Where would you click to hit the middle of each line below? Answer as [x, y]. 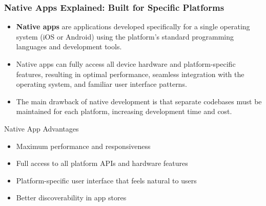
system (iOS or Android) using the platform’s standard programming [125, 36]
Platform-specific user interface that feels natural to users [106, 180]
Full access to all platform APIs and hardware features [102, 163]
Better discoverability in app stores [71, 198]
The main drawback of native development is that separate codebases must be [139, 101]
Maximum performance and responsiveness [83, 146]
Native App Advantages [42, 128]
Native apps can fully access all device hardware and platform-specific [126, 64]
